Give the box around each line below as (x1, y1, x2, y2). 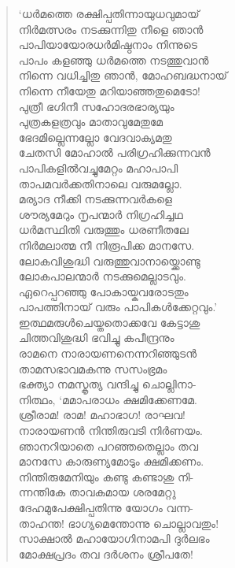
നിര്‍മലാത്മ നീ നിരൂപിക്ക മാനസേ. (18, 236, 195, 253)
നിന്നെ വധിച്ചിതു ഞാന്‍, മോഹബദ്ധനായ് (18, 67, 228, 84)
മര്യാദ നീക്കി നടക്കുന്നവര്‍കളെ (18, 191, 172, 207)
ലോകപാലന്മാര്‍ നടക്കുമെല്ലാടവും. (18, 268, 186, 284)
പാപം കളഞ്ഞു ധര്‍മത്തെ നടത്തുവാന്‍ (18, 51, 209, 68)
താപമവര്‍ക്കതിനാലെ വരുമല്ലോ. (18, 175, 182, 191)
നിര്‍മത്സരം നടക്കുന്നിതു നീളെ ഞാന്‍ (18, 20, 204, 37)
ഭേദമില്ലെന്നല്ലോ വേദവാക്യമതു (18, 128, 172, 145)
